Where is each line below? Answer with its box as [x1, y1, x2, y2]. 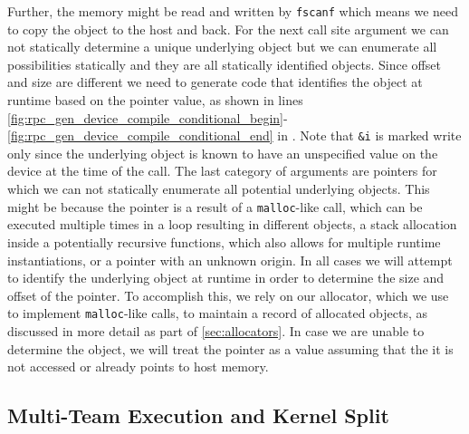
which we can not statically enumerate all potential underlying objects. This [7, 179, 430, 198]
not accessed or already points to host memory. [7, 357, 269, 376]
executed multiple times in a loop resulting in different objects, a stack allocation [7, 215, 457, 234]
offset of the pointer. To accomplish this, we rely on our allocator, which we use [7, 285, 449, 304]
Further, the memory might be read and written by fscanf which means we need [7, 2, 459, 20]
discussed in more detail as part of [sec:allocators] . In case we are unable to [7, 321, 425, 340]
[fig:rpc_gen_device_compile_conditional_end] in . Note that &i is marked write [7, 126, 462, 145]
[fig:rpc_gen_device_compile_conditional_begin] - [7, 108, 288, 127]
